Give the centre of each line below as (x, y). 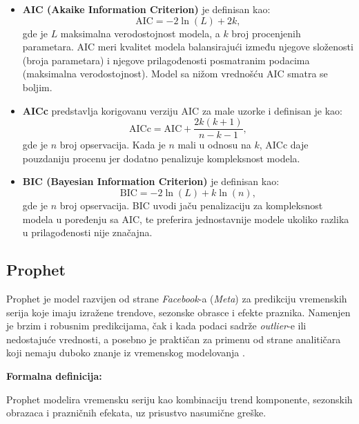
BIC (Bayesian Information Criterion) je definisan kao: (151, 181)
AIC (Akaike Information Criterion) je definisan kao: (146, 9)
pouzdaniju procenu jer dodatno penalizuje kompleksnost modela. (161, 158)
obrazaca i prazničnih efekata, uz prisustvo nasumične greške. (136, 413)
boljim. (37, 87)
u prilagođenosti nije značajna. (87, 232)
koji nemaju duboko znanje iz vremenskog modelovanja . (126, 353)
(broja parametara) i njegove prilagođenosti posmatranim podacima (166, 60)
